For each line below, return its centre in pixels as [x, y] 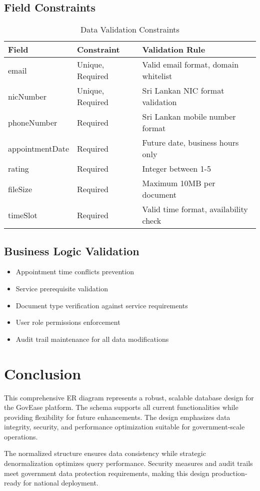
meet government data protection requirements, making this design [107, 473]
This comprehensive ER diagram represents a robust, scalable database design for [129, 397]
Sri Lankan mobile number [189, 117]
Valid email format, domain [190, 65]
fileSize [20, 189]
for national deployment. [61, 483]
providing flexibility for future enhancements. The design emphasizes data [117, 417]
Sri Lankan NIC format [183, 91]
